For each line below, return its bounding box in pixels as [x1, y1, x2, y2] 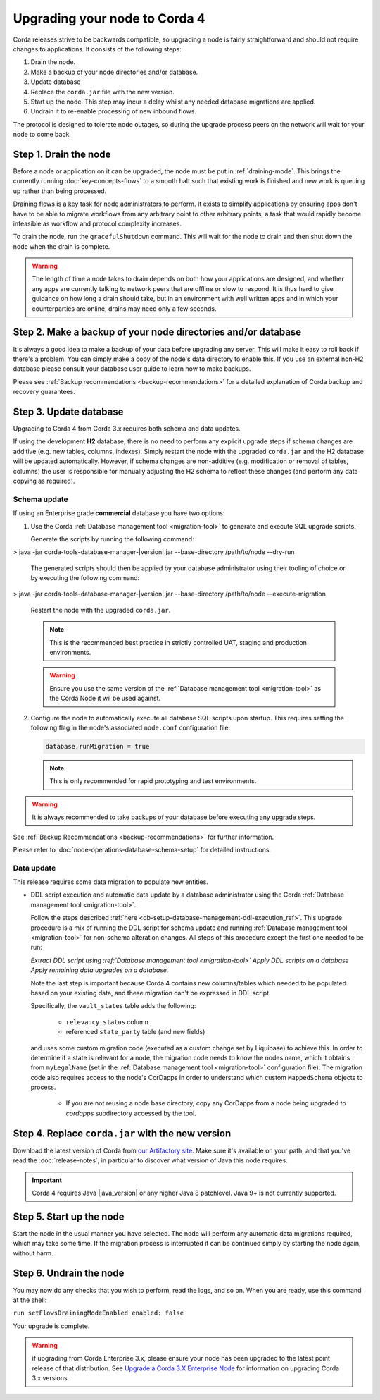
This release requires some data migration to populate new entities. [13, 878, 209, 886]
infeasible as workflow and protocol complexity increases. [13, 219, 182, 228]
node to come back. [13, 130, 72, 139]
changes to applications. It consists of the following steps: [13, 44, 182, 53]
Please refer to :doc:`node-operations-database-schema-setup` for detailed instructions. [13, 845, 271, 854]
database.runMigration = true [45, 742, 150, 750]
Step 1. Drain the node [13, 148, 111, 160]
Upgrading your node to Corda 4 [13, 11, 205, 26]
